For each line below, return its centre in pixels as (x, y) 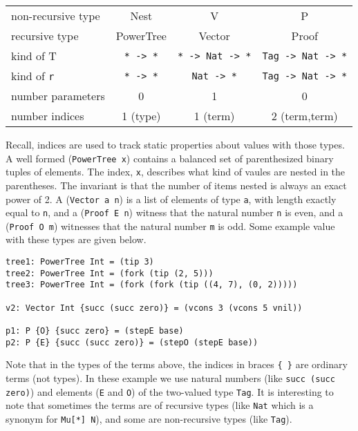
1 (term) (214, 116)
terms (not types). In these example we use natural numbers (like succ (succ (170, 377)
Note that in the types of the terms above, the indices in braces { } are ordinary (177, 364)
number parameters (58, 96)
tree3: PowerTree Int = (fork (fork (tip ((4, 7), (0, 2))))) (152, 285)
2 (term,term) (304, 116)
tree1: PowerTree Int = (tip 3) (80, 262)
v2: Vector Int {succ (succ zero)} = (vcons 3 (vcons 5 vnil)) (154, 308)
